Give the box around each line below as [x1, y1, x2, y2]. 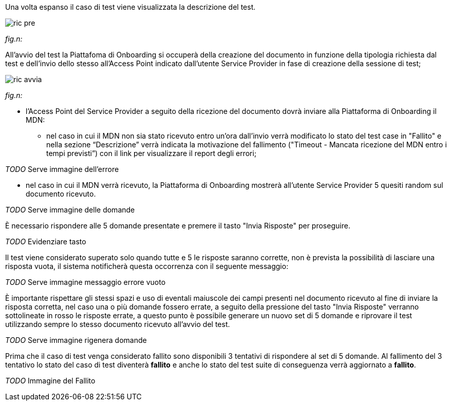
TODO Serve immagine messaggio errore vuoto [5, 278, 166, 286]
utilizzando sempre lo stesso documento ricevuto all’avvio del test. [5, 320, 230, 329]
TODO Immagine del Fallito [5, 376, 96, 385]
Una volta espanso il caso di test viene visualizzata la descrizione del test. [5, 3, 256, 11]
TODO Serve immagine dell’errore [5, 165, 119, 173]
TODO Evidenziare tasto [5, 237, 86, 246]
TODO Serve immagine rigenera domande [5, 336, 147, 344]
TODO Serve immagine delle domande [5, 205, 135, 214]
